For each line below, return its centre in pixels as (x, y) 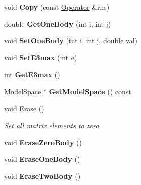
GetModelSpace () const (90, 91)
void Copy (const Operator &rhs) (57, 7)
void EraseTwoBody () (42, 176)
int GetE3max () (32, 74)
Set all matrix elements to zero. (53, 125)
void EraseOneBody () (42, 159)
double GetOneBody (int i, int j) (58, 23)
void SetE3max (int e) (41, 57)
